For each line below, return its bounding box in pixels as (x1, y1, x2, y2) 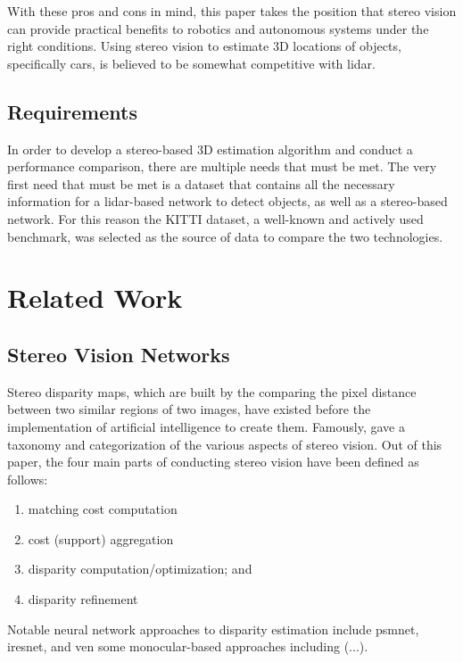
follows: (7, 469, 48, 488)
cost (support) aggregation (28, 529, 174, 548)
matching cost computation (28, 500, 178, 518)
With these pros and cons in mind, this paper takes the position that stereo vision (7, 2, 457, 20)
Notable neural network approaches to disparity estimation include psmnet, (7, 619, 419, 638)
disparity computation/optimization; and (28, 559, 252, 578)
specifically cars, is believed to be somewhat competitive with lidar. (7, 54, 376, 72)
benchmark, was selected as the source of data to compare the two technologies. (7, 227, 443, 245)
